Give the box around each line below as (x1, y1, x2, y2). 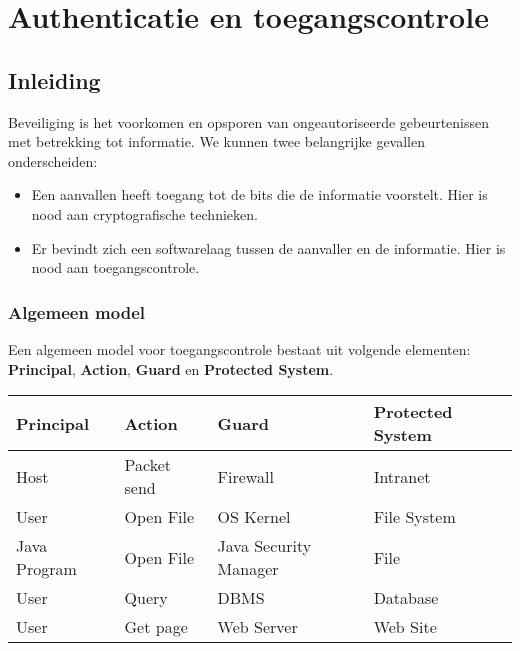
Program (16, 557, 77, 581)
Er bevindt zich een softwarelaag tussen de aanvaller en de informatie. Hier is (31, 237, 506, 258)
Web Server (217, 615, 298, 639)
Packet (124, 453, 171, 477)
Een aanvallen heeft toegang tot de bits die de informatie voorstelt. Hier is (31, 184, 488, 205)
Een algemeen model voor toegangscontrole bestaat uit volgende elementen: (8, 338, 471, 359)
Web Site (373, 615, 437, 639)
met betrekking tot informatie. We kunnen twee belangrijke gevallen (8, 131, 426, 152)
